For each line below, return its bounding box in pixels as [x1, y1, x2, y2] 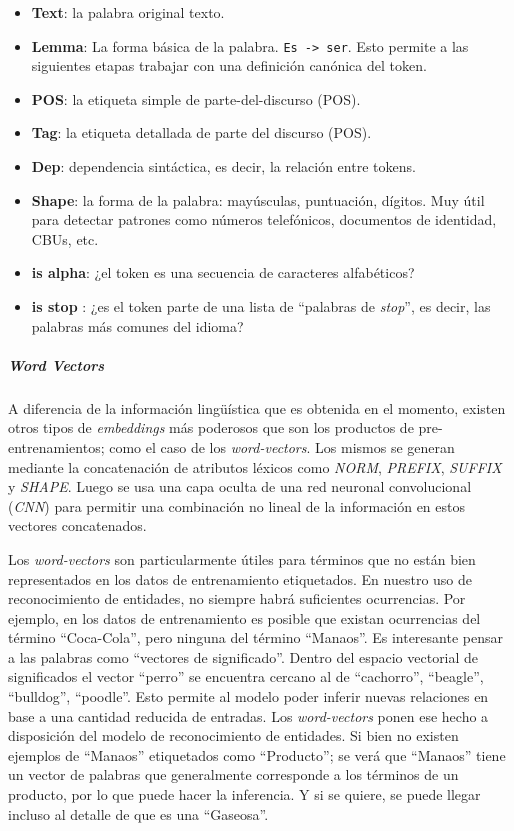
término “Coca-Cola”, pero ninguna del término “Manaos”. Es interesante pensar [8, 627, 503, 648]
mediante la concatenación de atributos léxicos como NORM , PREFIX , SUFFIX [8, 456, 502, 477]
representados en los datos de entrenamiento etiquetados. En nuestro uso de [8, 568, 473, 589]
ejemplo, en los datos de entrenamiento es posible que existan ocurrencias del [8, 607, 481, 628]
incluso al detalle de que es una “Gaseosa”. [8, 803, 269, 824]
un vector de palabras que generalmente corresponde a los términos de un [8, 764, 459, 785]
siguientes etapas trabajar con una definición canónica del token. [31, 55, 427, 76]
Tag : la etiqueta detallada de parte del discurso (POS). [31, 122, 372, 143]
